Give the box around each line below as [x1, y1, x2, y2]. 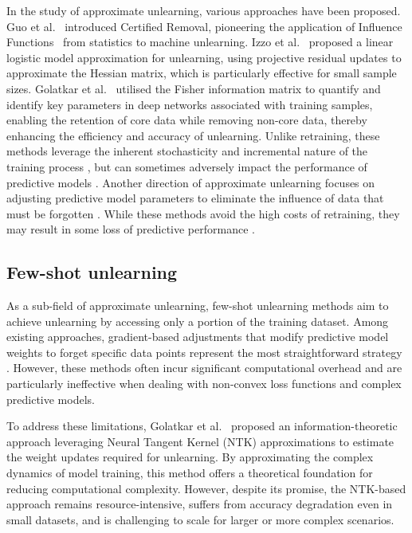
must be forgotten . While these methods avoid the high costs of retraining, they [6, 205, 400, 221]
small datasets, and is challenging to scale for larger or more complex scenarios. [6, 511, 394, 527]
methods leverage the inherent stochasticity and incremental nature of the [6, 143, 368, 159]
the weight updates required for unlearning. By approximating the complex [6, 449, 374, 465]
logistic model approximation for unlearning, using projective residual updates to [6, 49, 402, 65]
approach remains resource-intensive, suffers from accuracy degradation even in [6, 496, 393, 512]
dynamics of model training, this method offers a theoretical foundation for [6, 464, 373, 481]
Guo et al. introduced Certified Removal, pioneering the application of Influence [6, 18, 402, 34]
